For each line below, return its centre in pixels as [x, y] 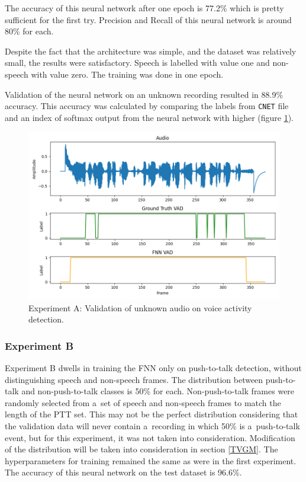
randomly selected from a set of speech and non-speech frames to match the [143, 402]
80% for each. [29, 31]
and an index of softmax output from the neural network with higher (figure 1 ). [149, 117]
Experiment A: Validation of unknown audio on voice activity [140, 307]
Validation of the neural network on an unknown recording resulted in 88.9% [144, 94]
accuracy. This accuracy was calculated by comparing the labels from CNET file [147, 106]
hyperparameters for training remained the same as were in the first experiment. [151, 460]
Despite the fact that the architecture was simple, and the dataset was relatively [151, 51]
